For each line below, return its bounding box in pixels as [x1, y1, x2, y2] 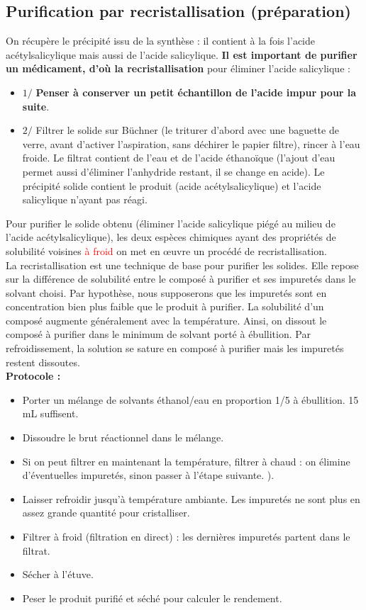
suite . [22, 98, 50, 113]
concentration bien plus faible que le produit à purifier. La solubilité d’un [6, 299, 324, 314]
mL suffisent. [22, 406, 79, 421]
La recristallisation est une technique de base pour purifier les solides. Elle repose [6, 257, 359, 272]
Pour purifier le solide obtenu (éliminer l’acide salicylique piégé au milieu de [6, 215, 335, 230]
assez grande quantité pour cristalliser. [22, 505, 190, 520]
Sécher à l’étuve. [22, 567, 94, 582]
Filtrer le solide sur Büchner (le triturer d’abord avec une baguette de [35, 123, 339, 137]
